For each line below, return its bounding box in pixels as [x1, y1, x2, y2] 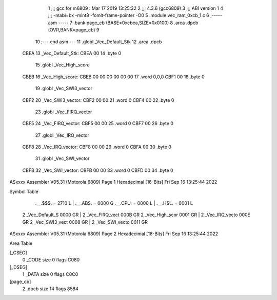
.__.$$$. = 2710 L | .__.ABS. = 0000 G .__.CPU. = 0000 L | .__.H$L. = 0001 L [35, 200, 193, 206]
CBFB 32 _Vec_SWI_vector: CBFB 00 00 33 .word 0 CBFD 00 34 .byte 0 [22, 167, 174, 173]
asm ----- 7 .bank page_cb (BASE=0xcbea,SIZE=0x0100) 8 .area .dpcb [48, 20, 199, 26]
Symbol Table [9, 188, 38, 195]
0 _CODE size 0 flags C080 [22, 257, 80, 263]
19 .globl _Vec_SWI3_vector [35, 85, 92, 92]
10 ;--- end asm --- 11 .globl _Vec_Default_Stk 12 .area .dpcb [35, 39, 162, 45]
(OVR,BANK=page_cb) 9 [48, 27, 100, 33]
